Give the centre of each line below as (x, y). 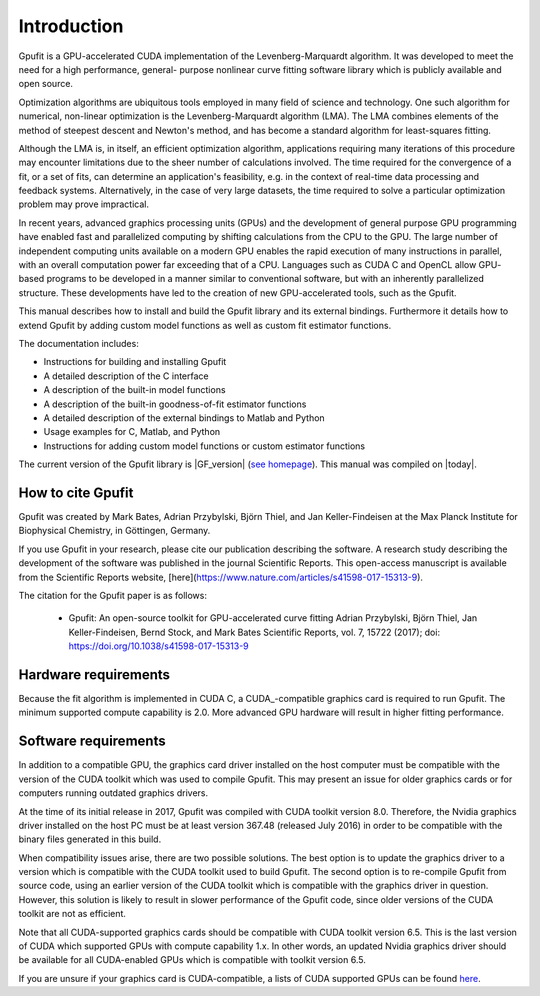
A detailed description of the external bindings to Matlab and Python (184, 417)
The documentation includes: (78, 343)
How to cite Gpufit (76, 492)
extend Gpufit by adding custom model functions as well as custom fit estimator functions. (205, 325)
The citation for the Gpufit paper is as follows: (112, 595)
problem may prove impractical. (84, 204)
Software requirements (92, 741)
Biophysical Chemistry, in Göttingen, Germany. (114, 531)
